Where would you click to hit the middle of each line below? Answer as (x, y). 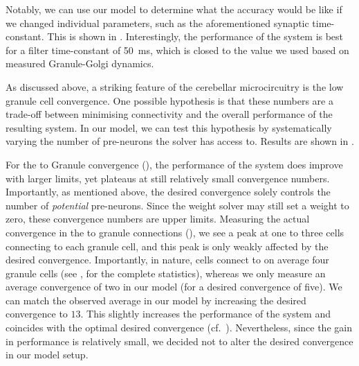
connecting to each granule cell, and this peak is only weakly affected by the (167, 246)
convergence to (37, 314)
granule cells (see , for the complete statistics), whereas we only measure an (166, 273)
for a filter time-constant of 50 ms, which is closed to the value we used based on (177, 50)
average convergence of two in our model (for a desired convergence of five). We (174, 287)
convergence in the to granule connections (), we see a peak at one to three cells (175, 232)
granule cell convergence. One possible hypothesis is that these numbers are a (169, 100)
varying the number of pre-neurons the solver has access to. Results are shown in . (180, 141)
